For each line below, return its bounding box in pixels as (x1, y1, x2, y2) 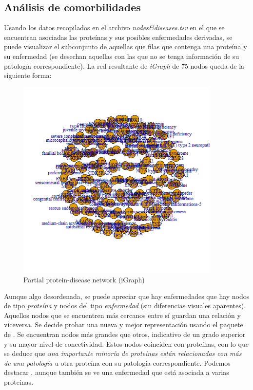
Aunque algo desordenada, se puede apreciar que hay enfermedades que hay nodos (4, 291, 250, 301)
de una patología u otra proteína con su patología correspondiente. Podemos (4, 357, 231, 368)
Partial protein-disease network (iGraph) (23, 274, 145, 284)
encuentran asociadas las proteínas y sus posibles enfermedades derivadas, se (4, 32, 233, 42)
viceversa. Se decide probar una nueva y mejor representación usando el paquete (4, 319, 243, 330)
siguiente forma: (4, 70, 52, 80)
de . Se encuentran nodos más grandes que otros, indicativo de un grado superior (4, 329, 246, 339)
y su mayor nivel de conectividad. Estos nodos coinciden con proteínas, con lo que (4, 338, 249, 349)
